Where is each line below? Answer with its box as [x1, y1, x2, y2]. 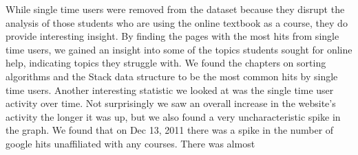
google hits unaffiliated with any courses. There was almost [6, 136, 255, 150]
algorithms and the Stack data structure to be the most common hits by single [6, 69, 338, 83]
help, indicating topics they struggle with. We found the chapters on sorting [6, 56, 326, 70]
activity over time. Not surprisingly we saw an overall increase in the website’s [6, 96, 336, 110]
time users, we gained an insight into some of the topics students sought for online [6, 42, 352, 56]
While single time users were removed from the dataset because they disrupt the [6, 2, 345, 16]
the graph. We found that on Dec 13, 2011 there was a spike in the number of [6, 123, 334, 137]
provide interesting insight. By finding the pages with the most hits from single [6, 29, 339, 43]
